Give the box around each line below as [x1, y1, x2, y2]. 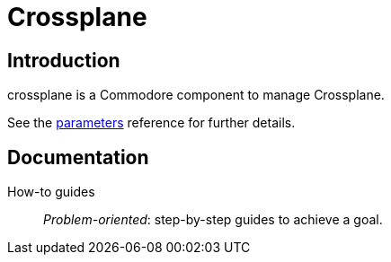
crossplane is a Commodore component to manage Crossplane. [7, 87, 385, 103]
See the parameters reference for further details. [7, 115, 296, 131]
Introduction [7, 48, 120, 72]
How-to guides [7, 184, 95, 200]
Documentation [7, 145, 149, 169]
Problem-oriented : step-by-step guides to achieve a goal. [43, 212, 383, 228]
